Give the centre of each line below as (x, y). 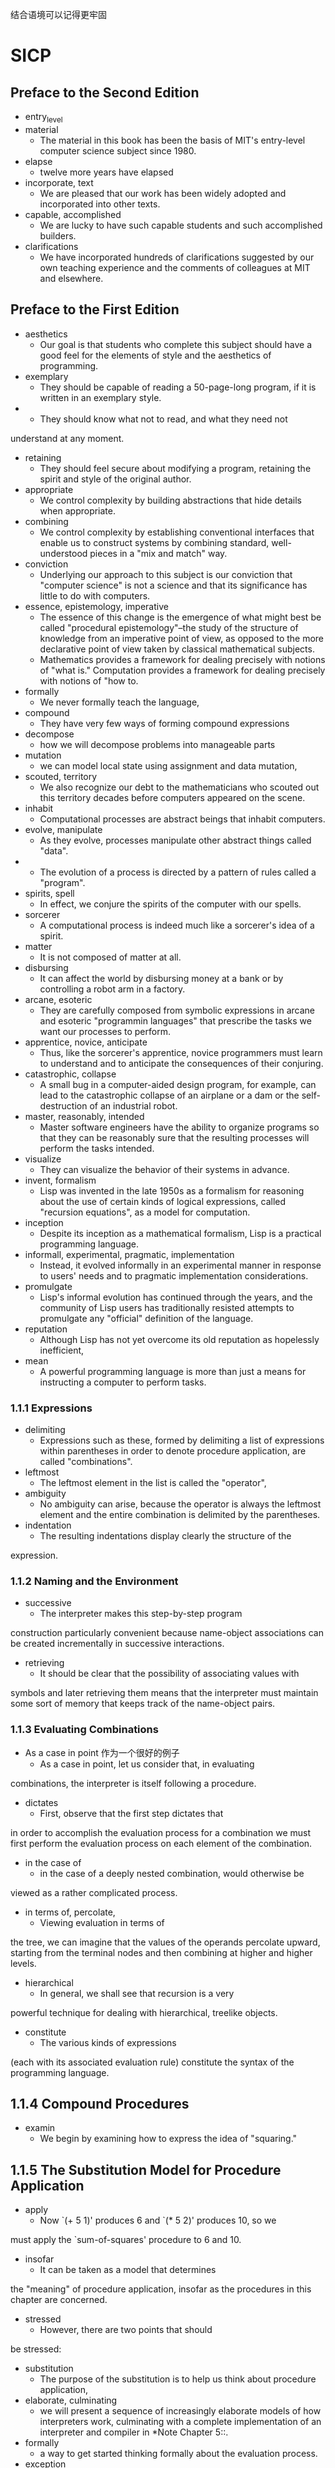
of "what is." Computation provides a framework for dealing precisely (182, 670)
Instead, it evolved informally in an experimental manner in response (180, 1265)
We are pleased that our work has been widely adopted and (163, 193)
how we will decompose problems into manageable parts (157, 744)
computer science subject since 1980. (118, 150)
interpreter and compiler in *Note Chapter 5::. (134, 2432)
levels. (23, 1963)
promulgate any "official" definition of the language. (146, 1318)
